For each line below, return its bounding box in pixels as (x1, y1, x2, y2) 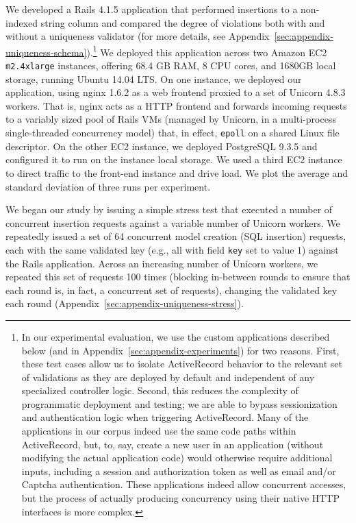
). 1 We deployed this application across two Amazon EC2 (86, 42, 327, 59)
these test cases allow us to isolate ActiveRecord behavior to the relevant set (21, 356, 342, 371)
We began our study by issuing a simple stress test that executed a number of (5, 202, 333, 217)
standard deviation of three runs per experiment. (5, 179, 211, 193)
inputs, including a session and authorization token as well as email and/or (21, 463, 336, 478)
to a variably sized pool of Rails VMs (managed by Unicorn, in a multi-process (5, 112, 336, 126)
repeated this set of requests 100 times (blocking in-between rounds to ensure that (5, 269, 351, 284)
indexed (5, 15, 38, 29)
